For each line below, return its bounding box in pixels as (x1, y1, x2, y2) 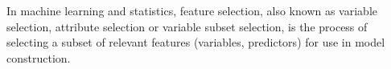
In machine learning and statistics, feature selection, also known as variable (6, 2, 378, 18)
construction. (6, 49, 71, 66)
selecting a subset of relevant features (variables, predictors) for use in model (6, 34, 385, 51)
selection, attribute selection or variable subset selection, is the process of (6, 18, 368, 34)
